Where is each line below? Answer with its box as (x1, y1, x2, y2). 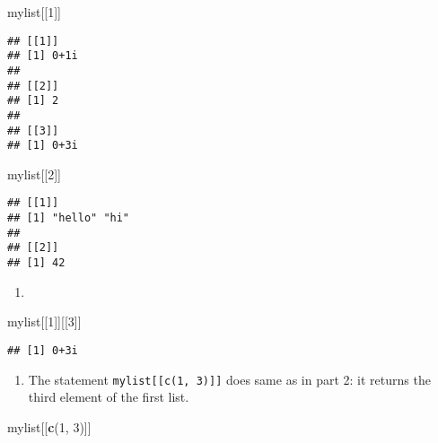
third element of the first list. (28, 387, 189, 406)
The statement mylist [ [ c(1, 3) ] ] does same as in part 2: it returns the (28, 369, 431, 388)
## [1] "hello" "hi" (7, 212, 130, 225)
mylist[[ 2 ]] (7, 164, 61, 183)
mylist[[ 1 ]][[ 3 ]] (7, 312, 82, 331)
